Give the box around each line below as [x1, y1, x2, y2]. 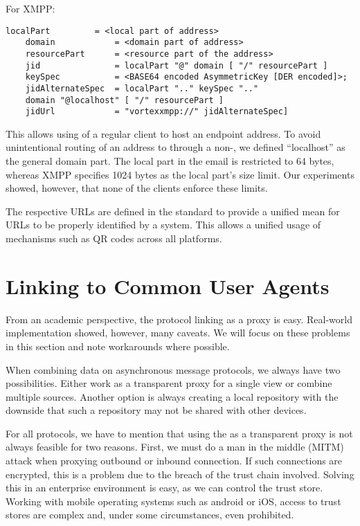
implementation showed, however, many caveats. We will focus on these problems [6, 325, 350, 340]
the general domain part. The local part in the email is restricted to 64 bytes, [6, 154, 334, 168]
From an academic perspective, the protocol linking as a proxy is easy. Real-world [6, 311, 352, 326]
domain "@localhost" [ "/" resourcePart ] [25, 95, 224, 105]
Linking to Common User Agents [6, 271, 330, 300]
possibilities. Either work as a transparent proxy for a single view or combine [6, 376, 332, 390]
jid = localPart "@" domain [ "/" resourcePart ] [25, 60, 328, 71]
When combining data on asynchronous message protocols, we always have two [6, 362, 341, 377]
